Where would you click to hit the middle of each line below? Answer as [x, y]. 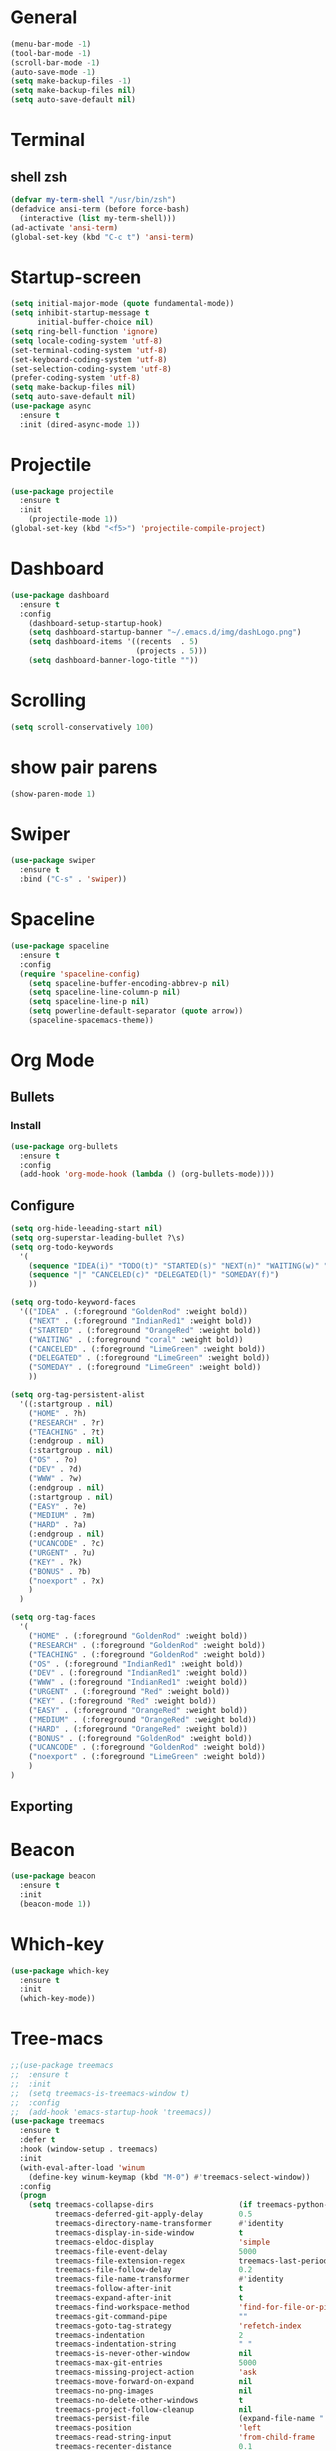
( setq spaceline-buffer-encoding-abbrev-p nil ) [129, 983]
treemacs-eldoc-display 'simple [162, 2242]
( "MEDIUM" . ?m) [62, 1516]
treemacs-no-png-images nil [153, 2391]
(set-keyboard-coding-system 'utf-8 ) [89, 359]
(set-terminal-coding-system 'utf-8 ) [89, 350]
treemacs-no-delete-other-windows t [149, 2400]
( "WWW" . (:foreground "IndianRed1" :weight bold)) [138, 1682]
